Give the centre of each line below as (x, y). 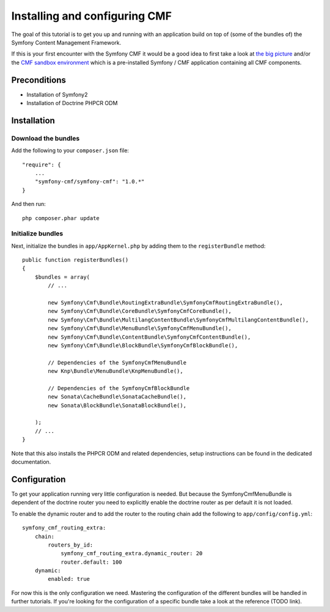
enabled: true (69, 579)
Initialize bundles (37, 234)
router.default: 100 (91, 562)
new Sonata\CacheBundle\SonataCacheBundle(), (117, 397)
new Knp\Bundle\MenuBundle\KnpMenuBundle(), (116, 371)
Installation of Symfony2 (57, 94)
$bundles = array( (62, 277)
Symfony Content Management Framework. (66, 42)
